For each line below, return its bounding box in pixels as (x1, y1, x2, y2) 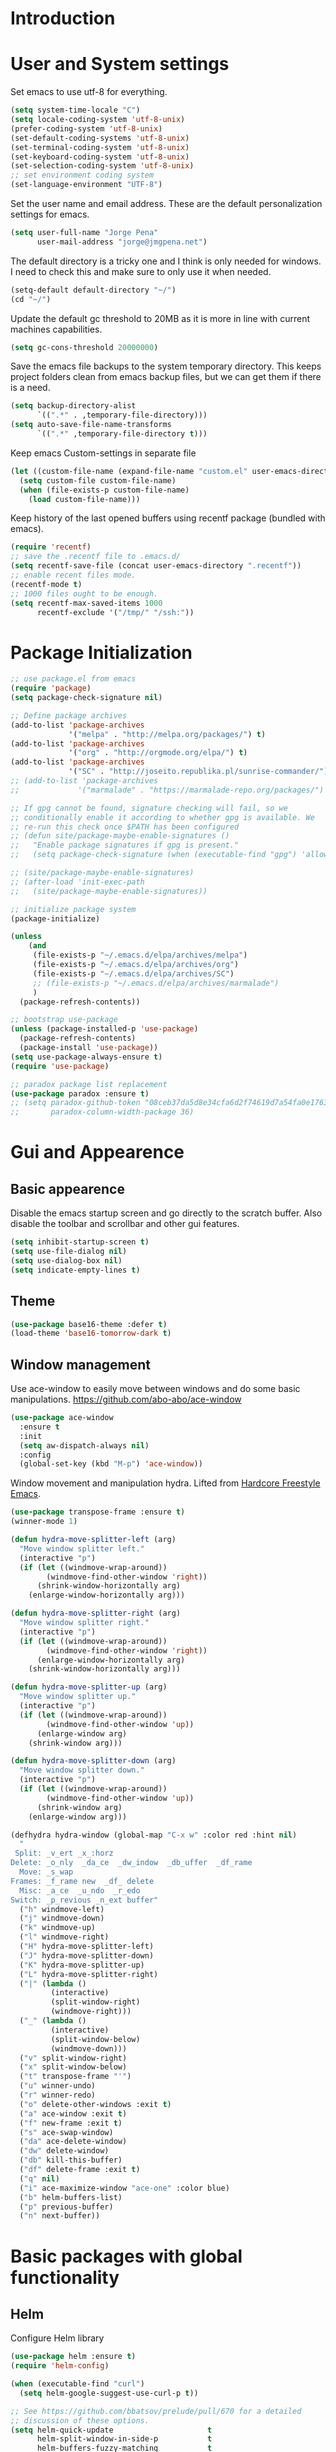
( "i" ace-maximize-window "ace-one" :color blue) (19, 2183, 230, 2193)
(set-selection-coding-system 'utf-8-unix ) (10, 161, 195, 171)
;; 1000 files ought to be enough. (10, 588, 159, 599)
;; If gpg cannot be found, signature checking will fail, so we (10, 803, 288, 813)
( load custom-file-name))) (28, 494, 141, 504)
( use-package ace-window (10, 1413, 114, 1423)
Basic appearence (10, 1180, 125, 1197)
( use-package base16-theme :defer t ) (10, 1319, 168, 1329)
